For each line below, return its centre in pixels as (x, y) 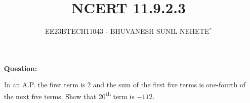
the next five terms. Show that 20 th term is (69, 95)
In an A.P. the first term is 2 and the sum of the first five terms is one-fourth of (125, 85)
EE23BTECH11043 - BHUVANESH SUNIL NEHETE (127, 31)
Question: (21, 68)
